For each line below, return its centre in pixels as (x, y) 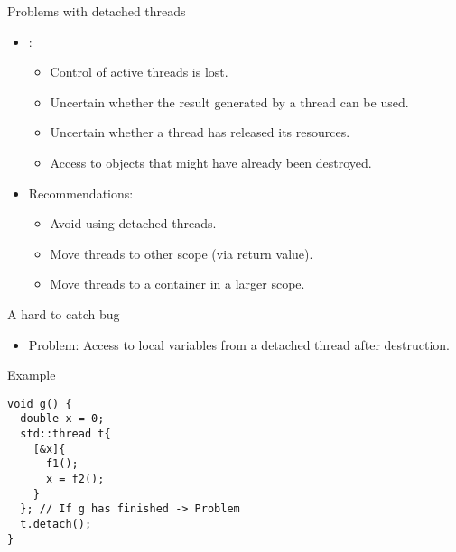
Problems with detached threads (97, 11)
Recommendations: (81, 193)
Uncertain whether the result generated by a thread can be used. (229, 101)
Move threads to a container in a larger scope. (177, 284)
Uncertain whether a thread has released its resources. (200, 132)
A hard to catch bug (64, 313)
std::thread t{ (65, 434)
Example (32, 375)
